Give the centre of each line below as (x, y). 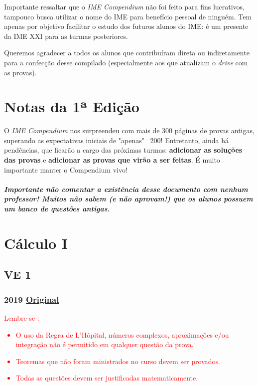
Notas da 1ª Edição (72, 106)
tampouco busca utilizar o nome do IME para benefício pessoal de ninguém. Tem (128, 16)
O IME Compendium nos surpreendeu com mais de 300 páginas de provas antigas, (129, 130)
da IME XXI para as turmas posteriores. (66, 36)
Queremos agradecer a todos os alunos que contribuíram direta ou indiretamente (127, 53)
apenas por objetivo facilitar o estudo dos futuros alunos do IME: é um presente (126, 26)
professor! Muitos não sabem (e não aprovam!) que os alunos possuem (129, 199)
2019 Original (32, 299)
